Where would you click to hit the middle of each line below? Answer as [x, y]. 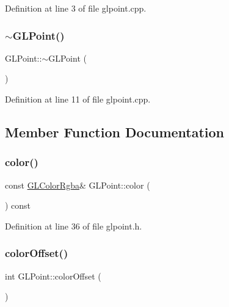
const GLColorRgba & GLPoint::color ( [78, 185]
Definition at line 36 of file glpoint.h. [74, 226]
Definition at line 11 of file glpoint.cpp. [78, 99]
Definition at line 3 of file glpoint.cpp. [76, 8]
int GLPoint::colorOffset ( [53, 276]
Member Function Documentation [115, 132]
